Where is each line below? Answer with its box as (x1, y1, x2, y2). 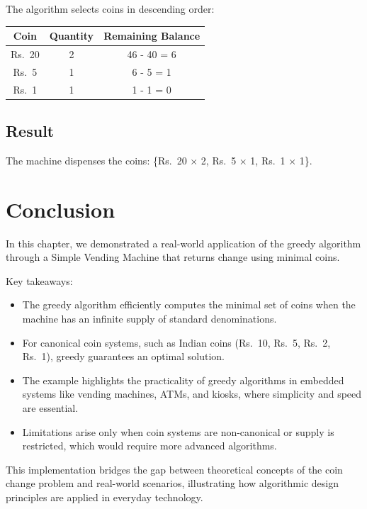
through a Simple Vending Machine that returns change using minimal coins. (6, 250, 340, 264)
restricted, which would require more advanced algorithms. (22, 438, 277, 453)
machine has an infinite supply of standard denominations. (22, 311, 277, 326)
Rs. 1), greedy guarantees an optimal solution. (22, 349, 225, 364)
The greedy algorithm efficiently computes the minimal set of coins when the (22, 297, 356, 312)
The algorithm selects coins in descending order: (6, 1, 215, 16)
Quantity (49, 28, 94, 43)
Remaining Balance (103, 28, 201, 43)
